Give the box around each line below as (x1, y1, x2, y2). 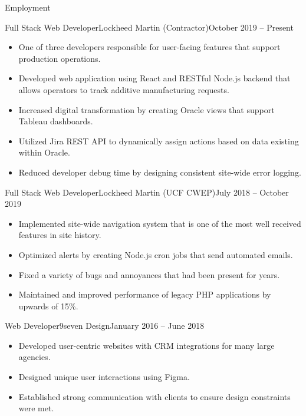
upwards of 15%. (18, 299, 78, 312)
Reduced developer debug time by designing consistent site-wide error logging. (18, 166, 301, 178)
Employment (5, 1, 51, 13)
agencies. (18, 351, 51, 363)
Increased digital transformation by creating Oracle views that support (18, 103, 275, 115)
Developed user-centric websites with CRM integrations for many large (18, 339, 275, 351)
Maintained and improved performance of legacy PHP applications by (18, 288, 271, 301)
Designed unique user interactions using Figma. (18, 371, 190, 383)
